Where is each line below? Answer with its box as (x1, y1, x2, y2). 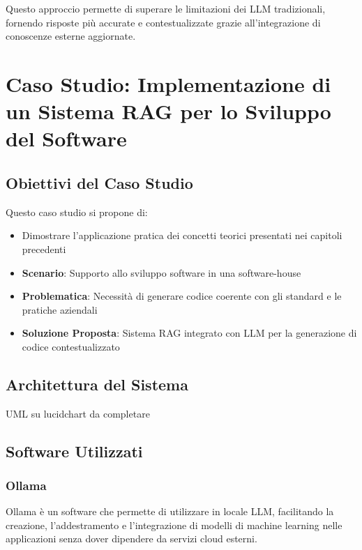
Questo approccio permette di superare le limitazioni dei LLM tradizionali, (6, 1, 326, 15)
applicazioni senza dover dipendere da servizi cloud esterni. (6, 531, 257, 546)
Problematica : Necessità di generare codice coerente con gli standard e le (22, 289, 342, 303)
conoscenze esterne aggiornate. (6, 29, 136, 43)
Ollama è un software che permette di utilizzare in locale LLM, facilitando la (6, 504, 334, 519)
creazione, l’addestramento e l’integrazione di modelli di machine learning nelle (6, 517, 342, 532)
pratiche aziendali (22, 302, 98, 316)
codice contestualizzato (22, 339, 120, 353)
